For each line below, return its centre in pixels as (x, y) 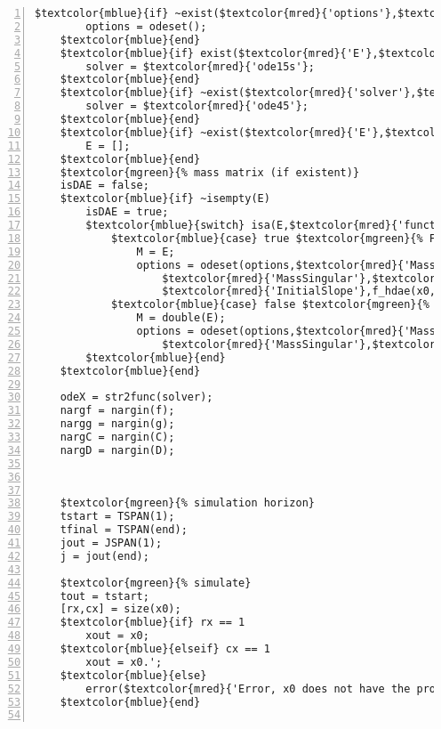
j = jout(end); (104, 556)
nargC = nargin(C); (117, 437)
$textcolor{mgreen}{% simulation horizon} (187, 503)
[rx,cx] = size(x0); (120, 609)
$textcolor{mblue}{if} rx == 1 (152, 623)
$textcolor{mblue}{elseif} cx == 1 (165, 649)
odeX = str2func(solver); (136, 397)
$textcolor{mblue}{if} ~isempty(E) (165, 199)
